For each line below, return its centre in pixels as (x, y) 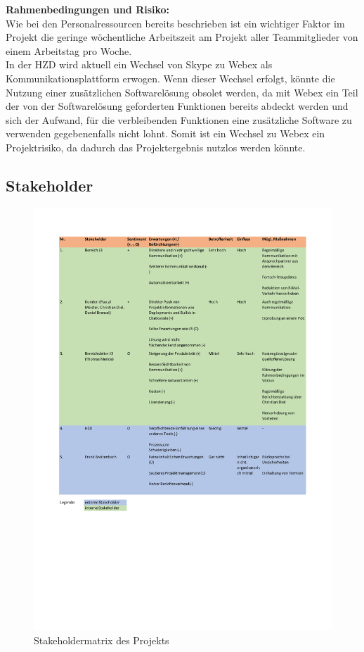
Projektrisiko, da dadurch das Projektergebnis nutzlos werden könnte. (156, 147)
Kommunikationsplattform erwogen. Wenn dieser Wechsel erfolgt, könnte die (170, 78)
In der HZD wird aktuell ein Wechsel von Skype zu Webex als (139, 64)
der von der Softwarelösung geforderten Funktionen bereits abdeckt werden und (177, 106)
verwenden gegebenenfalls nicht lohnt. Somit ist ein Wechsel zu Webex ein (165, 133)
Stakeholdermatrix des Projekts (102, 640)
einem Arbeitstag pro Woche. (69, 50)
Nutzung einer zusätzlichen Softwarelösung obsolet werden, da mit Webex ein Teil (182, 92)
